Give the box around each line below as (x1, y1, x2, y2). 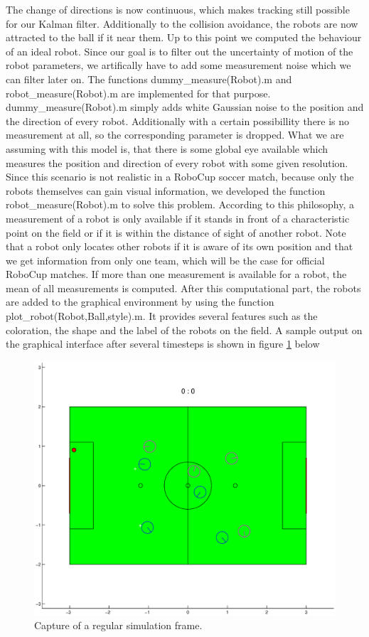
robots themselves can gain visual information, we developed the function (6, 183, 326, 198)
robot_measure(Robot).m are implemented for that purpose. (6, 85, 271, 100)
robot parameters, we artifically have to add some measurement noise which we (6, 58, 351, 73)
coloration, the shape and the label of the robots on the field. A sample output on (6, 322, 363, 337)
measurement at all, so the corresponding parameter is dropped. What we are (6, 127, 344, 142)
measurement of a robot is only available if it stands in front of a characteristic (6, 210, 350, 225)
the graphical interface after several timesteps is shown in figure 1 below (6, 336, 320, 351)
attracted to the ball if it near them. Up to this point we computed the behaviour (6, 30, 362, 45)
